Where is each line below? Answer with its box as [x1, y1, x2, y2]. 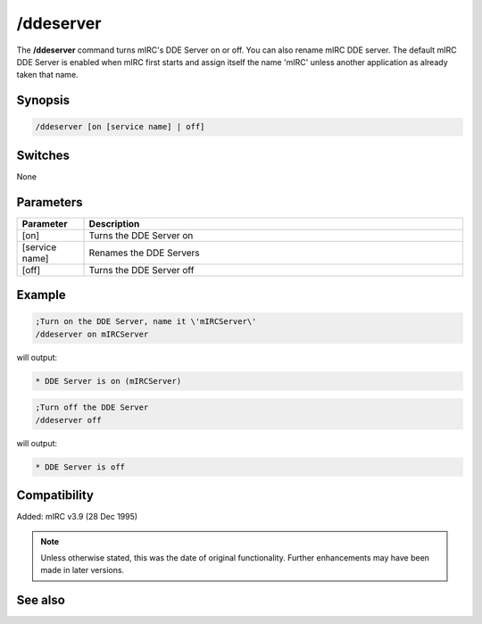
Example [16, 287, 66, 303]
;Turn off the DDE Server [35, 403, 149, 412]
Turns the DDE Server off [88, 263, 195, 276]
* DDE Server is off [35, 462, 125, 472]
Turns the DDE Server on [88, 229, 194, 241]
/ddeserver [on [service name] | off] [35, 121, 205, 132]
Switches [16, 147, 71, 162]
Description [88, 217, 140, 229]
